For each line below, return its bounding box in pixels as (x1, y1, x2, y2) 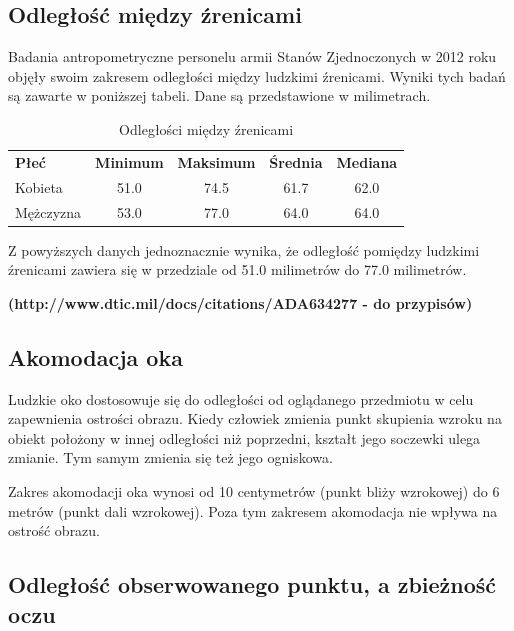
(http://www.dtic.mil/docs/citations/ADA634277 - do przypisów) (8, 292, 473, 313)
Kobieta (15, 176, 63, 197)
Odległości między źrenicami (119, 118, 294, 139)
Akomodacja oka (8, 341, 183, 372)
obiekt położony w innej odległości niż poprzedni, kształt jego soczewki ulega (8, 427, 481, 448)
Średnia (269, 151, 323, 172)
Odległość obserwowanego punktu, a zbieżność (8, 569, 497, 600)
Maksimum (177, 151, 256, 172)
